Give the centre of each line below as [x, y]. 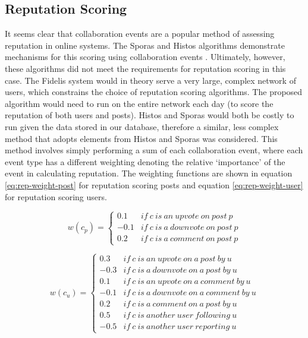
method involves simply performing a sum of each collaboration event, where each [154, 150]
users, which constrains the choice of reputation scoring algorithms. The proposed [154, 92]
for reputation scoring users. [56, 196]
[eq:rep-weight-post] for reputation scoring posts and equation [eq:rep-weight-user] [154, 184]
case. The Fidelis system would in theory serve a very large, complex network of [150, 80]
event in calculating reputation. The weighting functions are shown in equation [149, 173]
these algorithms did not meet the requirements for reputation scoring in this [145, 68]
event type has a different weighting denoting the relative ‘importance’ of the [145, 161]
